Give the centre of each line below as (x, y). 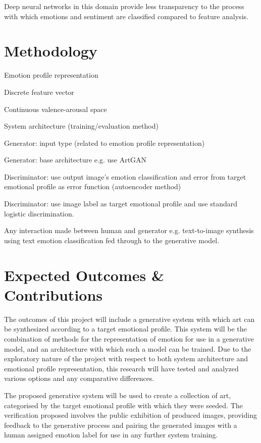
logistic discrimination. (39, 213)
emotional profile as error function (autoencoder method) (93, 186)
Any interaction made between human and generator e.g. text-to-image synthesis (129, 230)
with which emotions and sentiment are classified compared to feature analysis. (126, 16)
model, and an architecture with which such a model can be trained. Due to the (128, 348)
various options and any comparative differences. (79, 378)
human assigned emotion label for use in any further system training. (111, 435)
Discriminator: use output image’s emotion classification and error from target (125, 176)
